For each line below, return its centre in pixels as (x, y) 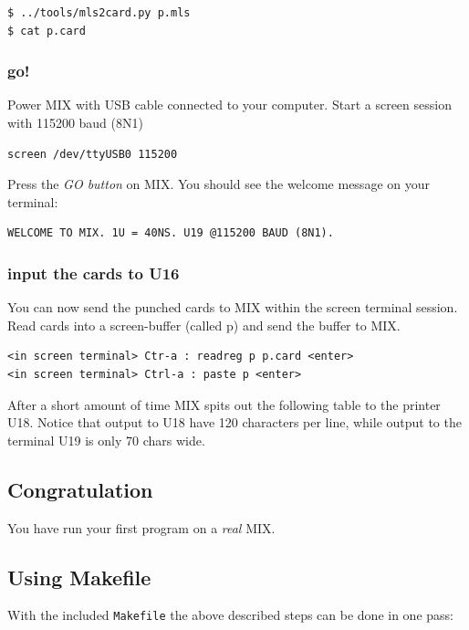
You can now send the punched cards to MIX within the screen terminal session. (233, 307)
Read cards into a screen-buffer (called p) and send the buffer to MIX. (204, 325)
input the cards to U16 (94, 273)
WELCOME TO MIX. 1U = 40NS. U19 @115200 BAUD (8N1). (171, 233)
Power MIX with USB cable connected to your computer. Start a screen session (229, 105)
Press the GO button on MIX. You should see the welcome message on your (219, 184)
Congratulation (80, 489)
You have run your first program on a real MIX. (141, 527)
